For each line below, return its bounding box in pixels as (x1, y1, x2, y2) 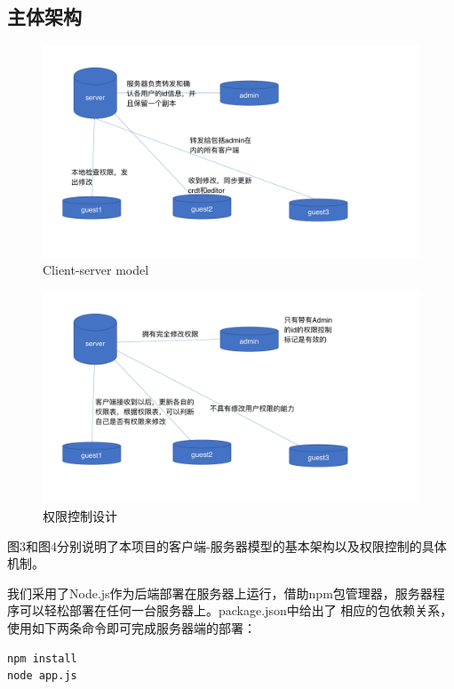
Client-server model (43, 260, 149, 279)
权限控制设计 (43, 506, 117, 525)
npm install (7, 652, 77, 665)
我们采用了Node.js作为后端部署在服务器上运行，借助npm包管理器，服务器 (7, 583, 433, 602)
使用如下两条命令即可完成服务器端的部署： (7, 618, 256, 637)
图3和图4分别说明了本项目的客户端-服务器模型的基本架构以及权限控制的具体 (7, 536, 447, 555)
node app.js (7, 669, 77, 683)
